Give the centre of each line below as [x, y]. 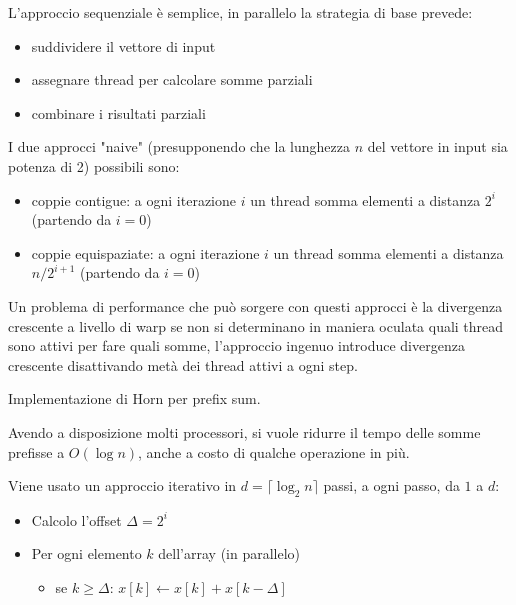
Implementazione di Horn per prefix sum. [134, 398]
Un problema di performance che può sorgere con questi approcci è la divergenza [255, 305]
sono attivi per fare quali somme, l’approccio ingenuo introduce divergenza [236, 345]
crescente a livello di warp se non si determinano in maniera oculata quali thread [256, 325]
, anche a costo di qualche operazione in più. [274, 451]
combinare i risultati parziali [118, 112]
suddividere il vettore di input [123, 45]
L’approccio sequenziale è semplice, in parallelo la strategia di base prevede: [240, 12]
